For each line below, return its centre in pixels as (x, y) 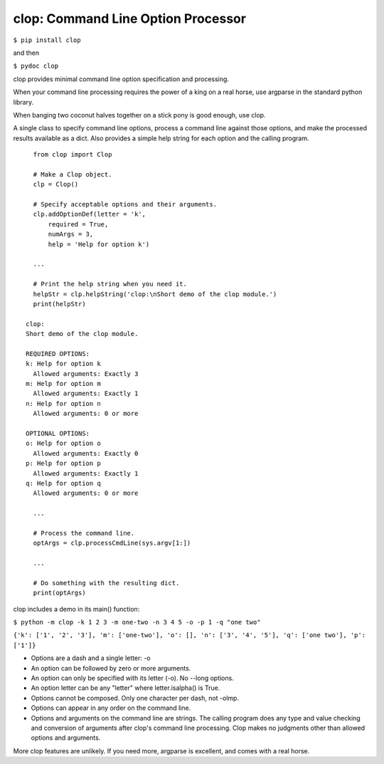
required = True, (78, 224)
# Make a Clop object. (73, 174)
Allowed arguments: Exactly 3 (86, 373)
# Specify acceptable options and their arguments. (125, 204)
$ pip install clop (47, 40)
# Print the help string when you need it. (110, 284)
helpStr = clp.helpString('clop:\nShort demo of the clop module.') (155, 294)
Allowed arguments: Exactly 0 (86, 453)
